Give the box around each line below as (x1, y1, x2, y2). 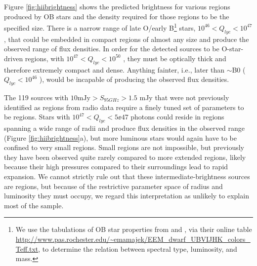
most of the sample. (4, 200, 64, 210)
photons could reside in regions (130, 112, 224, 122)
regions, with (25, 53, 64, 63)
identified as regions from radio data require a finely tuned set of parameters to (4, 102, 244, 112)
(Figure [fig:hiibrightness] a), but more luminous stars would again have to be (4, 132, 237, 143)
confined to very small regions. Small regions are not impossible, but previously (4, 142, 245, 152)
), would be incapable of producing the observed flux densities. (39, 74, 229, 84)
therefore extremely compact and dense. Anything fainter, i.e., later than (4, 64, 224, 75)
